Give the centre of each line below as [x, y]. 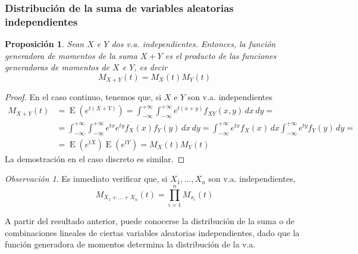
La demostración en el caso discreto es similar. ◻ [95, 158]
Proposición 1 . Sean [45, 44]
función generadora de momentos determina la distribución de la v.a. [130, 244]
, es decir [151, 67]
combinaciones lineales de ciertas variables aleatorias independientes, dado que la [152, 232]
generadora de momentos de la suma [71, 55]
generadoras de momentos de [57, 67]
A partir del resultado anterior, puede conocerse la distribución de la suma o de [150, 220]
